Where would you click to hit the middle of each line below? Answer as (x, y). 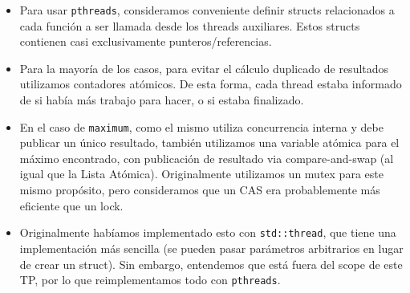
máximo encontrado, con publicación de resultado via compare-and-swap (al (207, 158)
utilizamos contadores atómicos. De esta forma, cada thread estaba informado (211, 84)
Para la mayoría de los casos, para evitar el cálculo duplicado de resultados (204, 68)
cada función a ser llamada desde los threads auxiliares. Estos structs (190, 25)
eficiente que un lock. (71, 205)
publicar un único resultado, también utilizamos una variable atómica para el (209, 142)
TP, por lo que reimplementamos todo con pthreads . (150, 280)
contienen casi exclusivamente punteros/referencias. (146, 41)
